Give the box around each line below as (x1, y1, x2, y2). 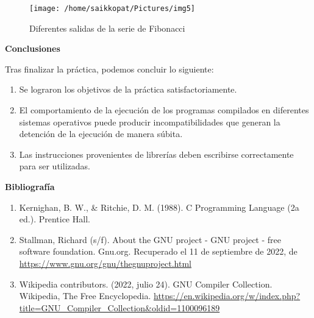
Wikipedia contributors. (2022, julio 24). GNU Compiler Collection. (19, 277, 273, 290)
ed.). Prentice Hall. (19, 213, 90, 225)
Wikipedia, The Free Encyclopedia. (19, 289, 151, 302)
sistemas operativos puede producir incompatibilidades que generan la (19, 115, 280, 128)
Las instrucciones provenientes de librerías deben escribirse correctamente (19, 147, 294, 160)
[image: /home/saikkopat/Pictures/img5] (29, 4, 196, 13)
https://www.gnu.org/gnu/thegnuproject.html (19, 256, 191, 269)
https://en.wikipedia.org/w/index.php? (153, 289, 301, 302)
